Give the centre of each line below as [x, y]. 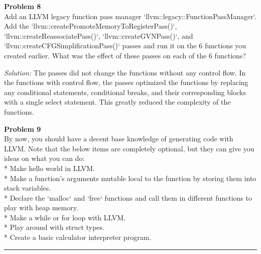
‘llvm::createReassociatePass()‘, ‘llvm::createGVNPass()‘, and [99, 35]
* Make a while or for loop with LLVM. [65, 217]
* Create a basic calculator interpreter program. [78, 237]
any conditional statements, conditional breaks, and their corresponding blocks [125, 92]
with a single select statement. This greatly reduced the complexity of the [117, 102]
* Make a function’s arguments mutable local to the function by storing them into [130, 178]
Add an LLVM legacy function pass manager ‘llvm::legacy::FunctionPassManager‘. [130, 16]
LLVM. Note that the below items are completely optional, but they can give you [129, 148]
